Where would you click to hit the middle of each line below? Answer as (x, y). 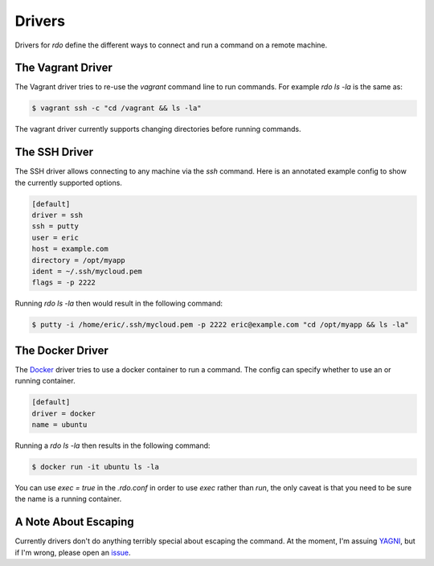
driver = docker (64, 413)
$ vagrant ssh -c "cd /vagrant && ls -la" (117, 108)
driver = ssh (57, 215)
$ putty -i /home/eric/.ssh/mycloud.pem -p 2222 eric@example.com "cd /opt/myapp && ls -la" (220, 325)
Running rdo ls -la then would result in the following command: (119, 304)
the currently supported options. (68, 183)
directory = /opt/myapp (79, 260)
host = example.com (70, 249)
